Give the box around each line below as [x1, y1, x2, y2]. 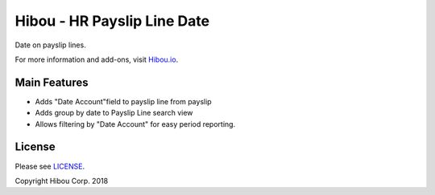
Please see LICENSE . [14, 161, 85, 171]
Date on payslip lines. [14, 40, 86, 50]
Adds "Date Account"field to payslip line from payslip [35, 96, 213, 106]
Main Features [14, 75, 89, 89]
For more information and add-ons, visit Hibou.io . [14, 55, 179, 64]
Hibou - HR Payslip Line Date [14, 12, 209, 30]
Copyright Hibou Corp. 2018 [14, 176, 109, 185]
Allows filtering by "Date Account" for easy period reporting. [35, 119, 236, 128]
